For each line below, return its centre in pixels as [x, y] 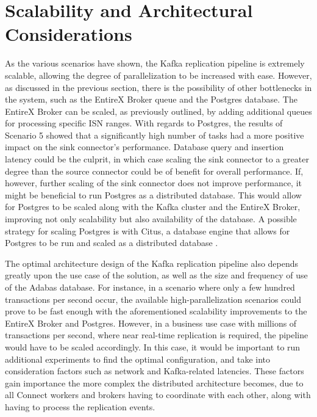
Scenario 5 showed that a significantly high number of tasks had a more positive [155, 135]
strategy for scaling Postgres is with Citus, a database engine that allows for [148, 230]
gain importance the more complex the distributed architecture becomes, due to [154, 383]
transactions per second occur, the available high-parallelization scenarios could [153, 299]
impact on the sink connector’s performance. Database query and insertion [144, 147]
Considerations [69, 34]
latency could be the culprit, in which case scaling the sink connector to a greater [157, 159]
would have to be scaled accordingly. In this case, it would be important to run [153, 346]
